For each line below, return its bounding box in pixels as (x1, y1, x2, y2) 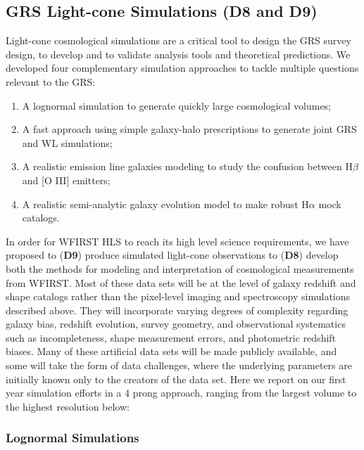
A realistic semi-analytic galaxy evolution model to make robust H (22, 196, 309, 211)
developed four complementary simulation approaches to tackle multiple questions (6, 60, 359, 75)
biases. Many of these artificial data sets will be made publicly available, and (6, 344, 337, 359)
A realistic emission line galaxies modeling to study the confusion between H (22, 159, 353, 174)
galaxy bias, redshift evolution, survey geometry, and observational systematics (6, 316, 346, 331)
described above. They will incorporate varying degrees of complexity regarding (6, 302, 349, 317)
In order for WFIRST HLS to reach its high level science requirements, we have (6, 233, 349, 248)
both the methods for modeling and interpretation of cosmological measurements (6, 261, 354, 276)
